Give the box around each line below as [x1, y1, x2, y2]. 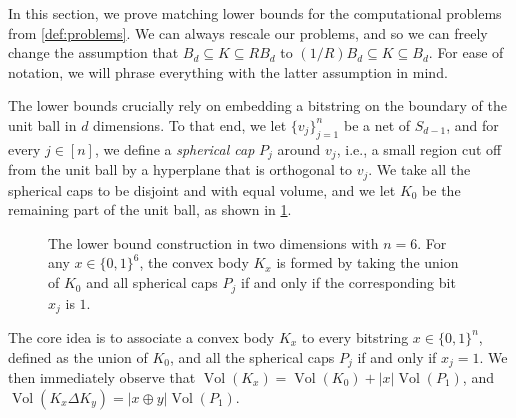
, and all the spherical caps [169, 346, 335, 367]
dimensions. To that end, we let [93, 114, 287, 135]
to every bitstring [301, 326, 409, 347]
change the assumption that [8, 42, 179, 63]
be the [422, 179, 461, 200]
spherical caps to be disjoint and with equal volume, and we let [8, 179, 396, 200]
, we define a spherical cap [94, 138, 255, 159]
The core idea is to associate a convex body [8, 326, 275, 347]
